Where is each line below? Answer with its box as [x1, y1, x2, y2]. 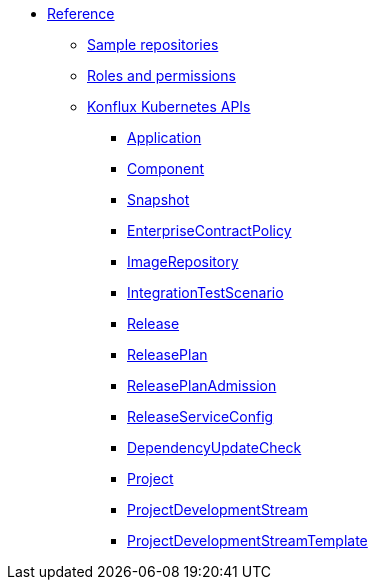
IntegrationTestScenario [127, 284, 284, 301]
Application [127, 129, 202, 146]
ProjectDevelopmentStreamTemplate [127, 532, 368, 549]
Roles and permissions [87, 67, 236, 84]
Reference [47, 5, 115, 22]
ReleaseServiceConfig [127, 408, 274, 425]
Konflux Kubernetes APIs [87, 98, 251, 115]
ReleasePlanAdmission [127, 377, 277, 394]
